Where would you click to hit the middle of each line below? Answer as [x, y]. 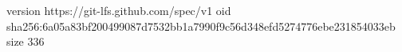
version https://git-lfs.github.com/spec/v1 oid [119, 10]
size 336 [26, 41]
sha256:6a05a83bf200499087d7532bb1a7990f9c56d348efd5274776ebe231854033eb [201, 26]
